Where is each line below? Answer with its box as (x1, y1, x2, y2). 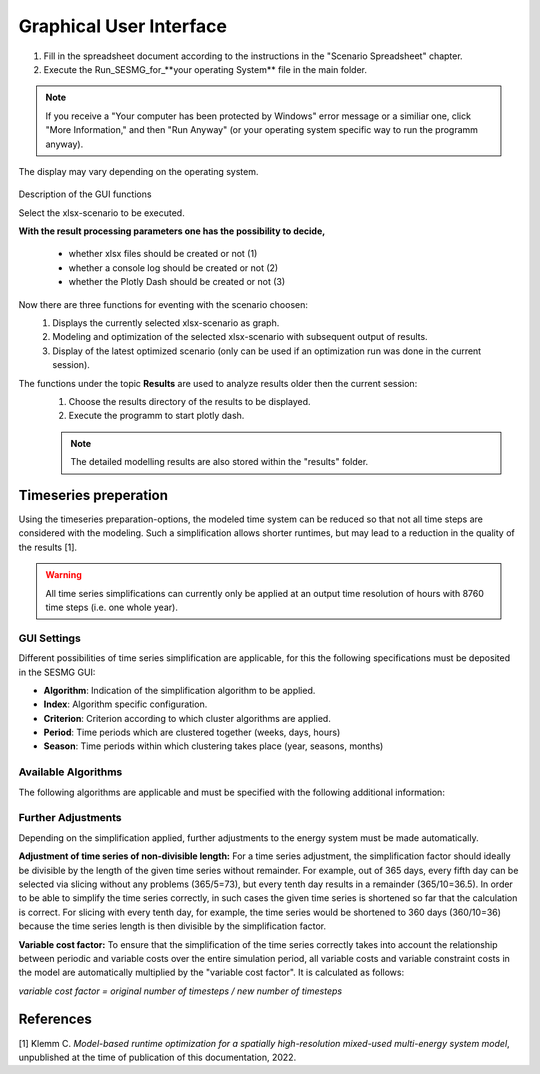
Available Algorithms (18, 765, 123, 779)
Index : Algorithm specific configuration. (43, 698, 208, 710)
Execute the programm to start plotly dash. (68, 410, 245, 422)
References (18, 1011, 92, 1028)
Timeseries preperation (18, 486, 169, 504)
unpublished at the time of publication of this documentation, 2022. (18, 1051, 297, 1063)
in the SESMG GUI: (18, 666, 96, 678)
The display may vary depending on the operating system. (18, 165, 259, 177)
